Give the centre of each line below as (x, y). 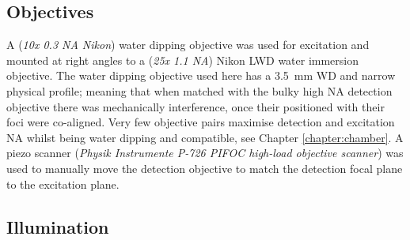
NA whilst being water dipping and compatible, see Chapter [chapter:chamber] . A (205, 137)
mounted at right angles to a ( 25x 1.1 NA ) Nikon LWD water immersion (183, 60)
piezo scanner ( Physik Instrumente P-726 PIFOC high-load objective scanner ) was (205, 153)
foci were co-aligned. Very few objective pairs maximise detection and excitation (201, 122)
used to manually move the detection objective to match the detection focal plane (205, 168)
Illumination (58, 226)
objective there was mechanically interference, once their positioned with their (196, 106)
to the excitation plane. (63, 184)
